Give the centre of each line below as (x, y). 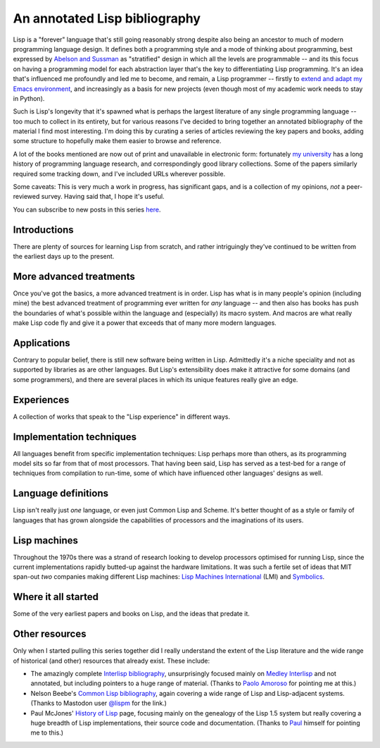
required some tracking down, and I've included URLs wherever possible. (119, 173)
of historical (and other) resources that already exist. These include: (112, 661)
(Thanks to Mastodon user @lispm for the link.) (99, 703)
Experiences (41, 399)
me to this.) (47, 732)
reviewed (26, 197)
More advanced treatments (74, 276)
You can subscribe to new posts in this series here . (87, 209)
